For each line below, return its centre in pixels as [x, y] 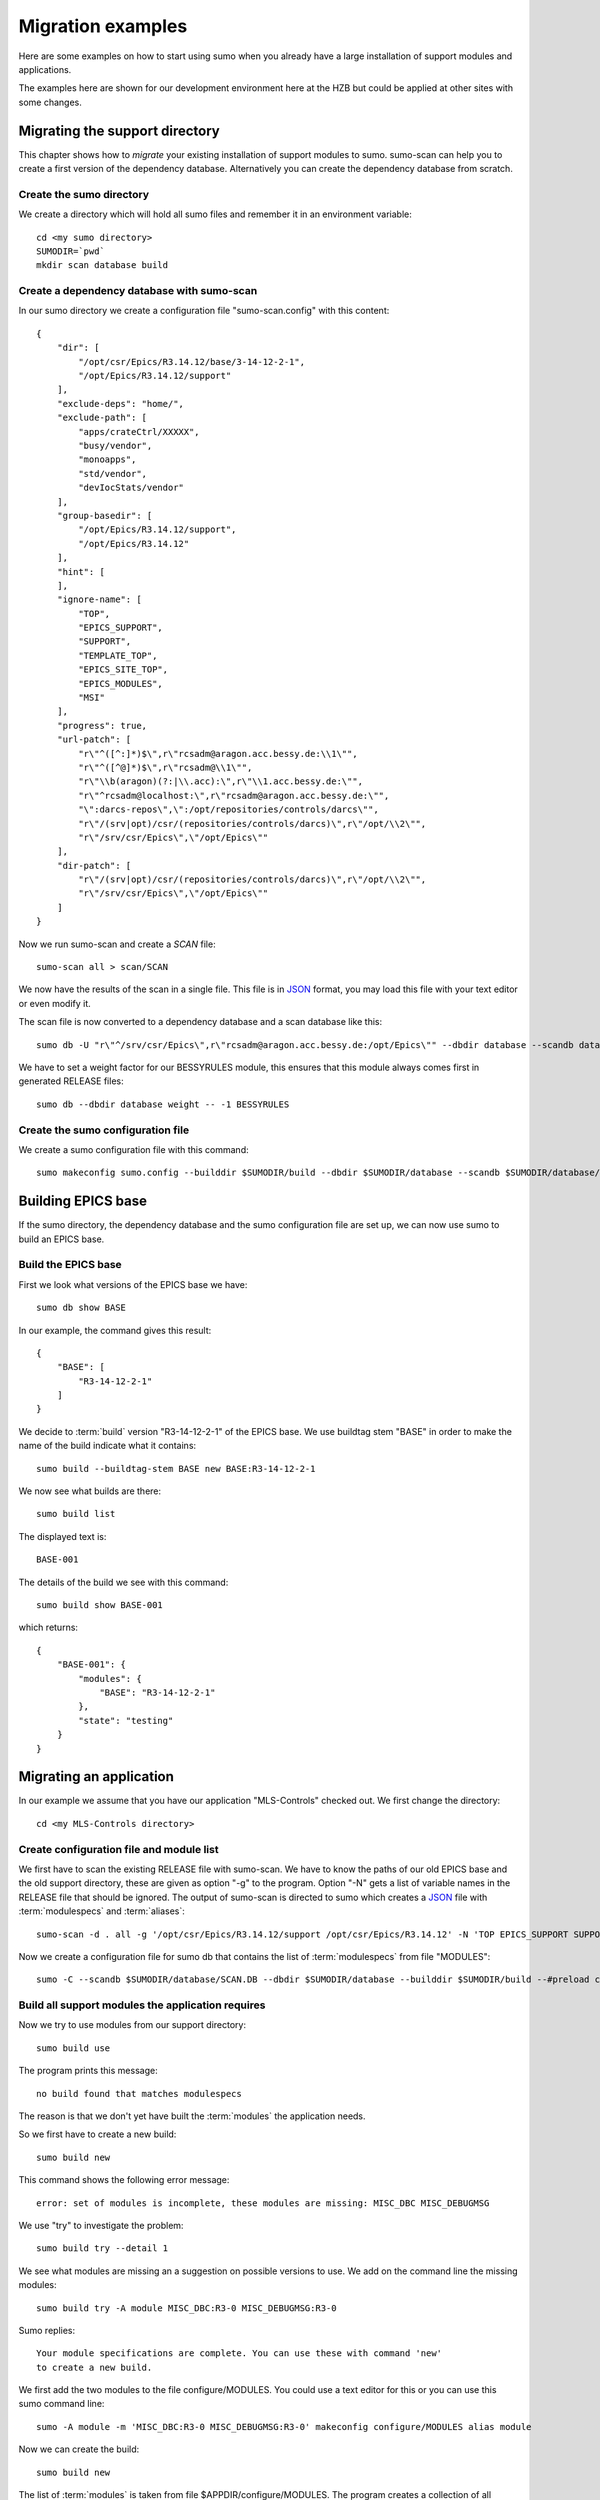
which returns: [48, 1627]
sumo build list [76, 1514]
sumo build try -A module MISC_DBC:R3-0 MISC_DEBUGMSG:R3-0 [186, 2308]
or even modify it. [55, 1003]
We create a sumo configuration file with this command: [133, 1149]
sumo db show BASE [81, 1308]
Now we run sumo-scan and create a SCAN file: [117, 944]
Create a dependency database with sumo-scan [138, 291]
